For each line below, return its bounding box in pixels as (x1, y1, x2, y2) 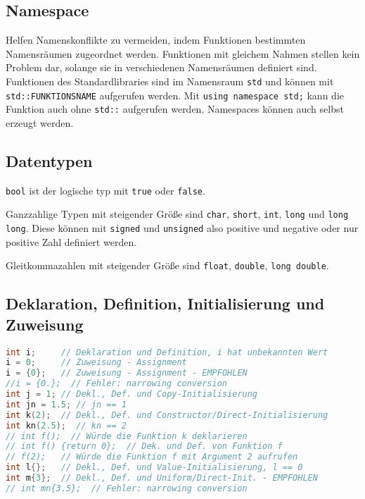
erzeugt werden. (6, 115, 74, 130)
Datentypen (6, 149, 93, 171)
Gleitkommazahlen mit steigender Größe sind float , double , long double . (6, 258, 329, 273)
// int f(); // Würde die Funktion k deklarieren (6, 431, 248, 441)
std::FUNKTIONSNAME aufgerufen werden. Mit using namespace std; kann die (6, 87, 344, 102)
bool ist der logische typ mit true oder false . (6, 183, 205, 197)
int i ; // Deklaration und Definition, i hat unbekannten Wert (6, 347, 328, 357)
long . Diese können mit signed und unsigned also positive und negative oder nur (6, 221, 359, 235)
